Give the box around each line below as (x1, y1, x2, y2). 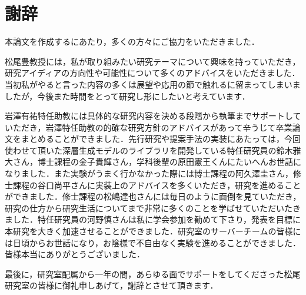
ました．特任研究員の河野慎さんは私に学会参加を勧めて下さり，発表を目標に (5, 213, 301, 226)
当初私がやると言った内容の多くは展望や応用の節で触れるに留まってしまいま (5, 78, 301, 90)
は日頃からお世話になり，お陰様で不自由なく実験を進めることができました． (5, 236, 301, 248)
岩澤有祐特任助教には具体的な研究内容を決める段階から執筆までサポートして (5, 110, 301, 122)
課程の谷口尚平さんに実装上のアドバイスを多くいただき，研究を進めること (12, 178, 301, 191)
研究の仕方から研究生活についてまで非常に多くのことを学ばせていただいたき (5, 201, 301, 214)
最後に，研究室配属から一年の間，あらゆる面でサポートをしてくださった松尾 (5, 267, 301, 280)
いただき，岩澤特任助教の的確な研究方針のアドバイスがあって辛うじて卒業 (5, 121, 292, 133)
